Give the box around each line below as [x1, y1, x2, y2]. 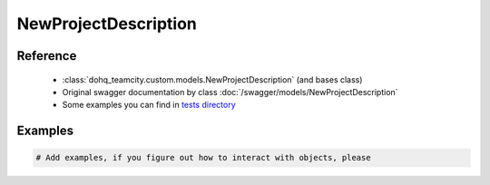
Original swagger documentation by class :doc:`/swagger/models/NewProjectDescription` [62, 86, 398, 97]
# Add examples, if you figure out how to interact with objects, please [35, 152, 371, 163]
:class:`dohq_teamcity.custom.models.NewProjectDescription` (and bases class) [62, 73, 363, 85]
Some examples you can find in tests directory [62, 100, 236, 111]
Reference [16, 48, 77, 63]
